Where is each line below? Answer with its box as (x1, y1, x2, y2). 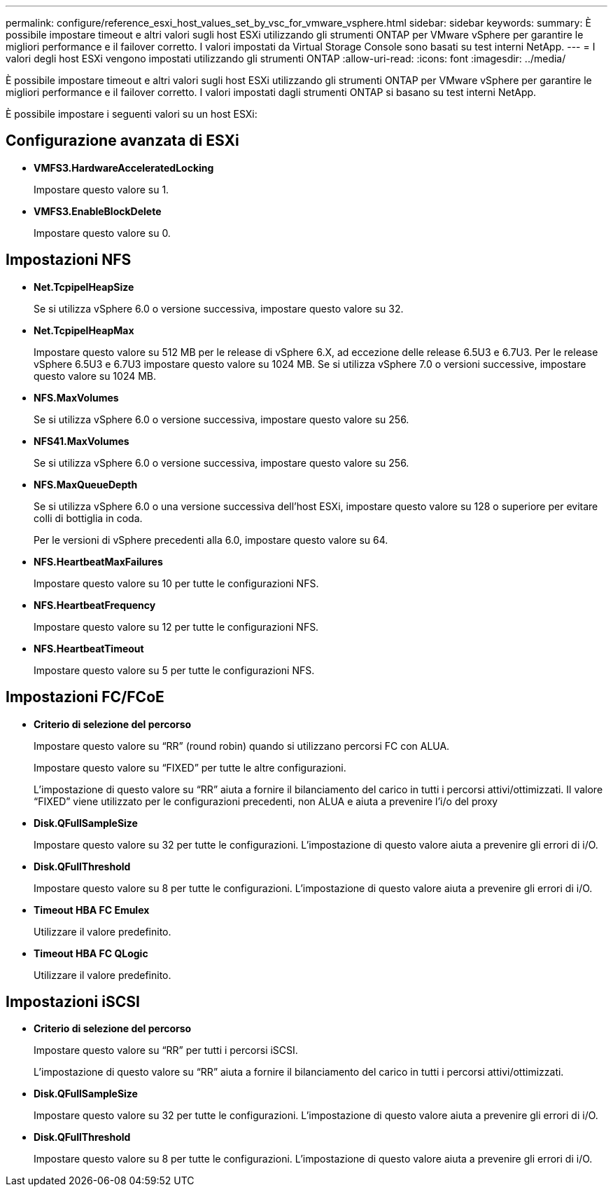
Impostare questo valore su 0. (34, 226, 171, 239)
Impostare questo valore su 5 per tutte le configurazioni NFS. (34, 664, 315, 676)
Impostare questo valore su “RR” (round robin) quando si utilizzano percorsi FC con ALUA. (34, 739, 450, 752)
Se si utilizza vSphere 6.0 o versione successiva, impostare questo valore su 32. (34, 302, 404, 315)
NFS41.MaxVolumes (34, 434, 129, 447)
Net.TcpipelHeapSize (34, 280, 134, 293)
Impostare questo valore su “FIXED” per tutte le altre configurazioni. (34, 761, 346, 774)
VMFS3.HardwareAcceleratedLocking (34, 161, 214, 174)
